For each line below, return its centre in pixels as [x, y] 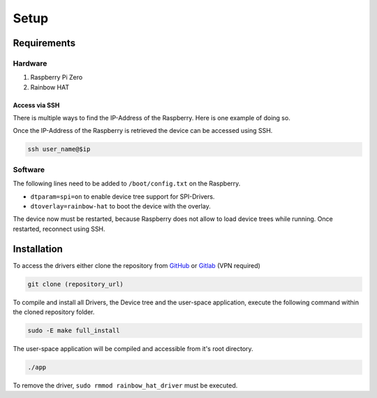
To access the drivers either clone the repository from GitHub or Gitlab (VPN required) [137, 265]
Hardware [30, 63]
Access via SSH [36, 105]
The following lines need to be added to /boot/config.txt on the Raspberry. [127, 184]
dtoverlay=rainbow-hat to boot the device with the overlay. [120, 206]
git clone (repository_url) [75, 284]
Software [29, 169]
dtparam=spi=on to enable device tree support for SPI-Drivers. [123, 197]
